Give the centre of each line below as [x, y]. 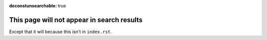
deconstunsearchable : [33, 6]
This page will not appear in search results [76, 20]
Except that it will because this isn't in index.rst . [61, 32]
